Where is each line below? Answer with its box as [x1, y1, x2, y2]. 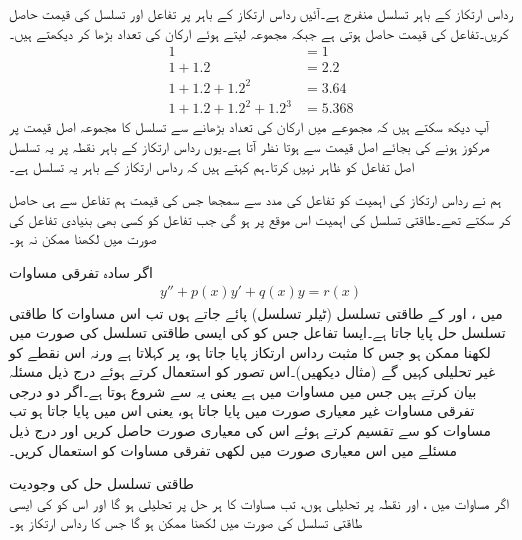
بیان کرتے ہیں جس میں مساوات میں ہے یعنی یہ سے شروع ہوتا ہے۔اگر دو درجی [9, 380, 477, 401]
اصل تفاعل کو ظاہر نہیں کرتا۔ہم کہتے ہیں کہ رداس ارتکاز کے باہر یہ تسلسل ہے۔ [9, 155, 414, 176]
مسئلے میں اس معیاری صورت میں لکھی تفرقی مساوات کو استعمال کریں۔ [9, 439, 457, 460]
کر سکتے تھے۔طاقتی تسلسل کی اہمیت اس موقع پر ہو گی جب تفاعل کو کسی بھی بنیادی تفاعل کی [9, 208, 511, 229]
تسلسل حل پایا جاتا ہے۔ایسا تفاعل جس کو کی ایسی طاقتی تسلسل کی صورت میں [9, 322, 506, 343]
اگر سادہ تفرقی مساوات [9, 261, 153, 282]
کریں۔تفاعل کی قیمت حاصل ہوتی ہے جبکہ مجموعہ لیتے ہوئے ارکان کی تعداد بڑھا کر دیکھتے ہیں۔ [9, 22, 509, 43]
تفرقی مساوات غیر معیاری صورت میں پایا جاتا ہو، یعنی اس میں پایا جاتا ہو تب [9, 400, 475, 421]
